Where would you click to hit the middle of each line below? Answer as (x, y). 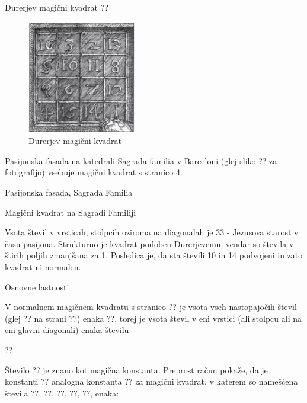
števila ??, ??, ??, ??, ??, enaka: (62, 393)
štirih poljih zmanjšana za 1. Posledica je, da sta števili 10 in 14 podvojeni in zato (154, 255)
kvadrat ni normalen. (43, 266)
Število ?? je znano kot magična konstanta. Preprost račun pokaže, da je (136, 370)
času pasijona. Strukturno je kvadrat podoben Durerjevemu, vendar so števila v (149, 243)
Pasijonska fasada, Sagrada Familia (69, 192)
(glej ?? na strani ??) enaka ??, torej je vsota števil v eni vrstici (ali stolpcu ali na (153, 318)
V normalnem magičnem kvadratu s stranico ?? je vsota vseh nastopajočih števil (151, 307)
